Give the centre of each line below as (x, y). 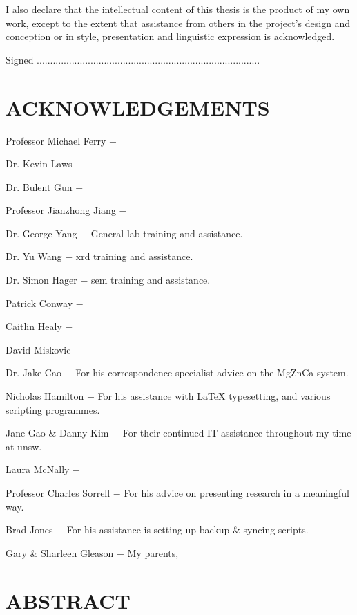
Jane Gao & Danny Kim (57, 433)
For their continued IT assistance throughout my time (237, 433)
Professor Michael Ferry (56, 140)
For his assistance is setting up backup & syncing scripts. (187, 530)
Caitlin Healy (34, 326)
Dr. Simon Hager (41, 280)
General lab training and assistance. (167, 233)
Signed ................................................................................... (133, 59)
